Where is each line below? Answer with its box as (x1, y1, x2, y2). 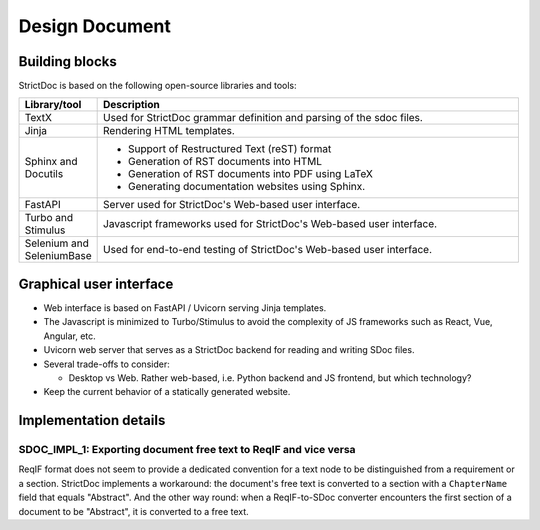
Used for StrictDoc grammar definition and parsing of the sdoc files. (103, 111, 424, 125)
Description (103, 98, 160, 112)
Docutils (24, 167, 64, 181)
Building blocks (18, 53, 117, 70)
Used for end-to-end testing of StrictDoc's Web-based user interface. (103, 243, 433, 257)
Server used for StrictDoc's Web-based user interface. (103, 198, 361, 212)
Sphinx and (24, 155, 79, 169)
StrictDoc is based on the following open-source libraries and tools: (18, 80, 297, 92)
